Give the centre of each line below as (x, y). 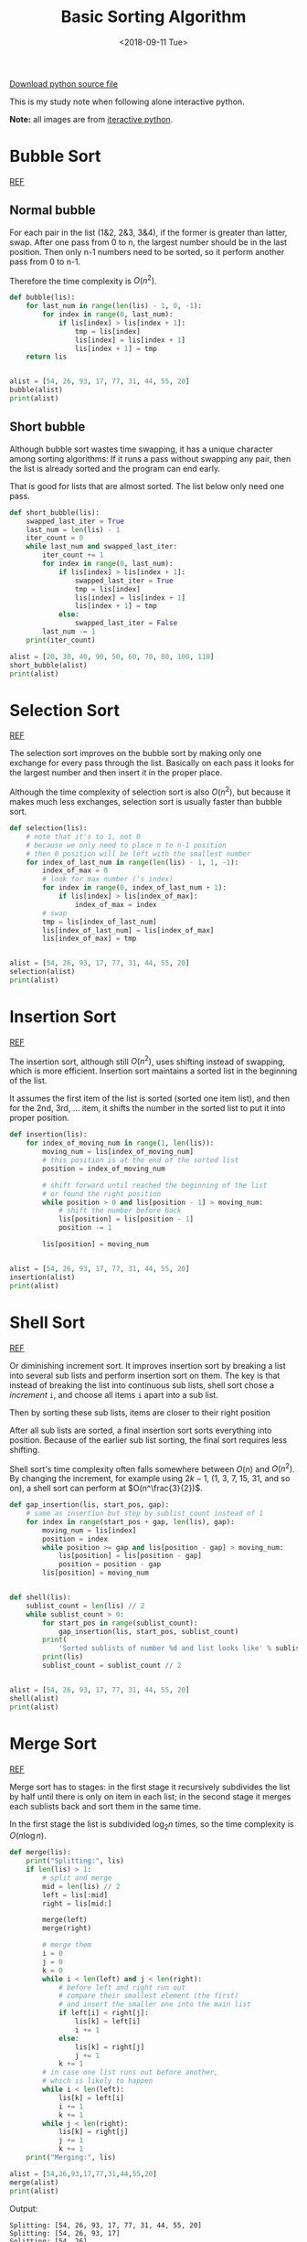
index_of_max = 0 (75, 870)
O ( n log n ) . (28, 1836)
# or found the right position (102, 1194)
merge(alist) (34, 2183)
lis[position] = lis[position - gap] (130, 1556)
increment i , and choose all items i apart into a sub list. (114, 1394)
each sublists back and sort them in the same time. (106, 1806)
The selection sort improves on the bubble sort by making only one (136, 753)
